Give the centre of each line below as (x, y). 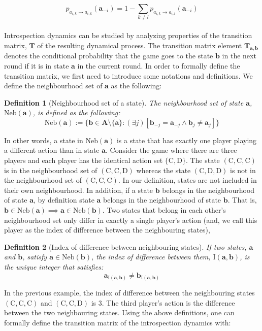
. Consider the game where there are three (171, 150)
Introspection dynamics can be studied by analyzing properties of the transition (128, 35)
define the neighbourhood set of (53, 86)
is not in (243, 170)
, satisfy (35, 257)
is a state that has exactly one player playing (187, 140)
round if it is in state (37, 65)
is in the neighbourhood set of (51, 170)
